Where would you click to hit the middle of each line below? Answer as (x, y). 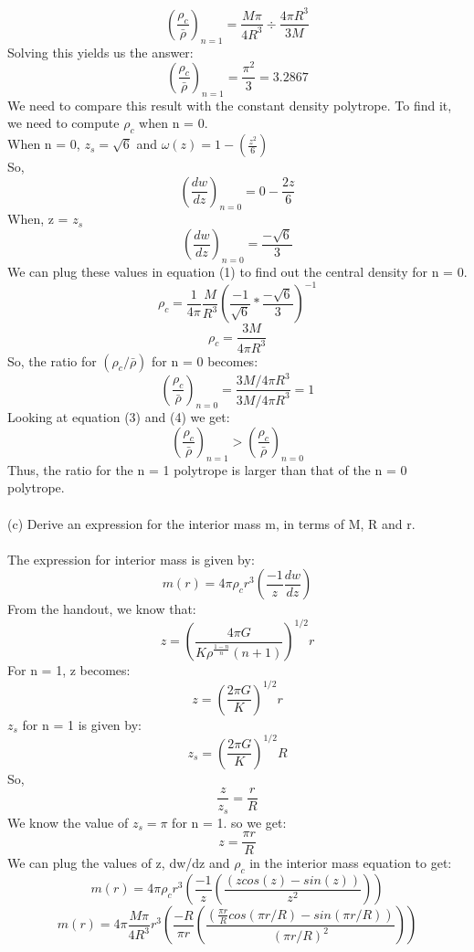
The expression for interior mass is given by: (131, 559)
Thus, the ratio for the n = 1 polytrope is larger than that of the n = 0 (207, 469)
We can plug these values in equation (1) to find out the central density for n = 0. (237, 272)
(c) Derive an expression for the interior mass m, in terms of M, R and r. (211, 523)
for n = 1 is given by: (82, 724)
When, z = (38, 219)
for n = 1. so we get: (229, 822)
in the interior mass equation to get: (351, 863)
